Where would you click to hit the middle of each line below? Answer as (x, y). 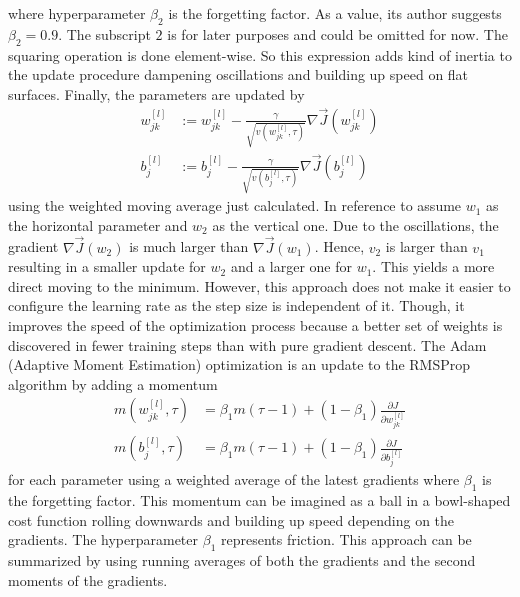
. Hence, (339, 246)
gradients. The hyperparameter (103, 539)
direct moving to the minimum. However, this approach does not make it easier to (259, 285)
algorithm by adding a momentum (113, 383)
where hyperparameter (77, 13)
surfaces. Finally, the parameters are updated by (156, 93)
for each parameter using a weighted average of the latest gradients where (234, 479)
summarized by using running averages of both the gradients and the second (242, 560)
